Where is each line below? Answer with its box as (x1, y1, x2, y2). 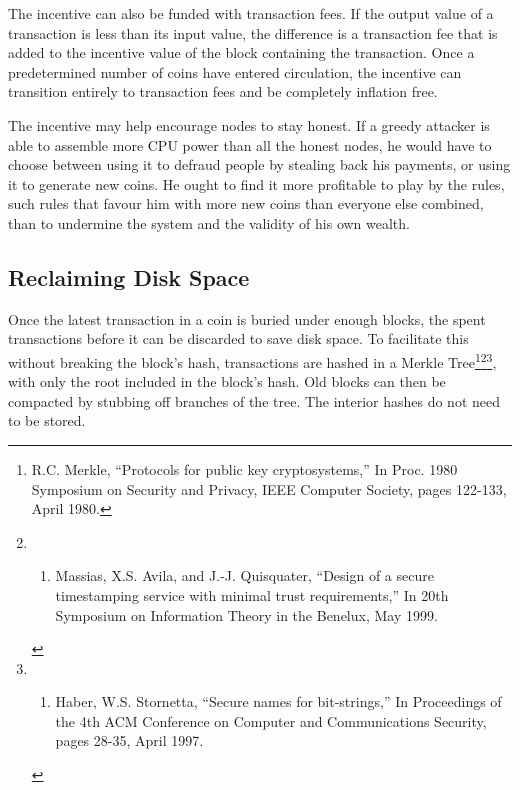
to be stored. (8, 410, 86, 431)
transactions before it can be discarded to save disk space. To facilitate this (8, 328, 469, 349)
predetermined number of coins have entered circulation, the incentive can (8, 61, 462, 82)
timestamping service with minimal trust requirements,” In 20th (55, 584, 449, 605)
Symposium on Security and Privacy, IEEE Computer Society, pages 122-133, (31, 478, 507, 499)
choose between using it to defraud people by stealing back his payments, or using (8, 154, 511, 175)
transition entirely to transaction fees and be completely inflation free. (8, 81, 438, 102)
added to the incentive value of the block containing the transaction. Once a (8, 42, 475, 63)
